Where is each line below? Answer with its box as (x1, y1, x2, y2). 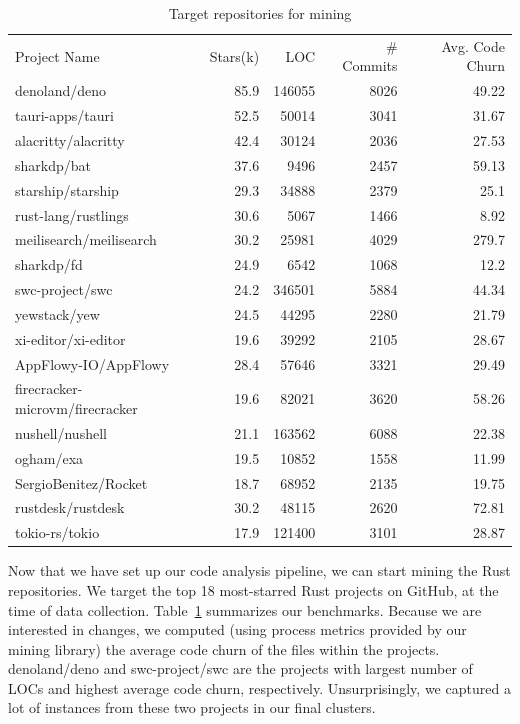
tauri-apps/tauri (15, 105, 114, 126)
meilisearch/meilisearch (15, 229, 157, 250)
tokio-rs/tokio (15, 522, 100, 543)
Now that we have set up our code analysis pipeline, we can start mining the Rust (8, 560, 511, 581)
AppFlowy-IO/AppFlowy (15, 353, 170, 374)
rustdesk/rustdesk (15, 497, 125, 518)
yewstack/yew (15, 303, 100, 324)
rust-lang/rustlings (15, 204, 129, 225)
